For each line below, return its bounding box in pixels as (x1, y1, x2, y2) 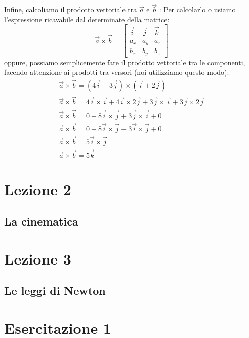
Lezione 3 (4, 248, 71, 269)
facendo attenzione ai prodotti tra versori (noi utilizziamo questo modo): (4, 67, 229, 78)
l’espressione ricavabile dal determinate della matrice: (4, 14, 170, 24)
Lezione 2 (4, 178, 71, 199)
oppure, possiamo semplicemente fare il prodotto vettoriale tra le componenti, (4, 57, 245, 67)
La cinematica (4, 213, 78, 229)
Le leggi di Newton (4, 283, 106, 298)
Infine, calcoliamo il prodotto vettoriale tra (4, 4, 137, 15)
